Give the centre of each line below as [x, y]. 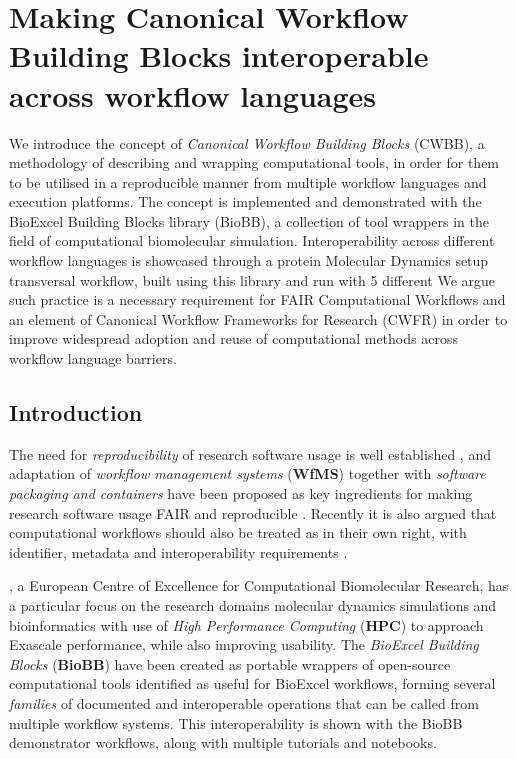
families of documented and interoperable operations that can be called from [244, 702]
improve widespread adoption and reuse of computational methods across [233, 338]
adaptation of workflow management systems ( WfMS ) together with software [247, 473]
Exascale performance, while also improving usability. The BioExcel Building [244, 644]
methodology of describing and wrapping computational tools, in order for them [254, 162]
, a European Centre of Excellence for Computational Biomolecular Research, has [259, 585]
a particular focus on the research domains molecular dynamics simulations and [253, 604]
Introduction [76, 412]
